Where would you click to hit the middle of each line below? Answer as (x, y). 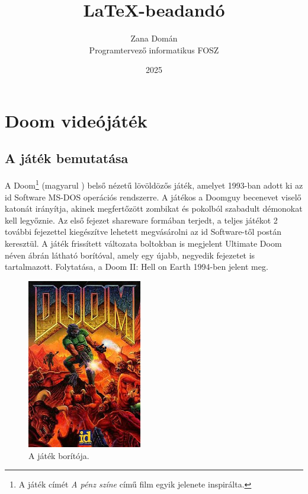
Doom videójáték (76, 120)
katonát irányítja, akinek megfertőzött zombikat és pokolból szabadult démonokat (154, 208)
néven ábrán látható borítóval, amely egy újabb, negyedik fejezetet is (130, 255)
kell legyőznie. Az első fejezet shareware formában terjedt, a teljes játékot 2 (141, 220)
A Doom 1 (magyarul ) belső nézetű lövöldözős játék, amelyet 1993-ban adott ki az (154, 184)
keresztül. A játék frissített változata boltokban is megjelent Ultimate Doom (143, 243)
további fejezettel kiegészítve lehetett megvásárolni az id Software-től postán (143, 232)
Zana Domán (154, 38)
